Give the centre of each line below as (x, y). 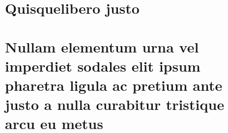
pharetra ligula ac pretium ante (114, 85)
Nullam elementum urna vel (102, 46)
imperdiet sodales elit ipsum (103, 66)
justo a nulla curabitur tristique (115, 104)
